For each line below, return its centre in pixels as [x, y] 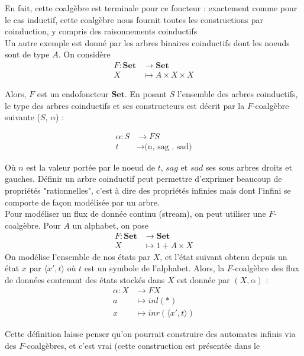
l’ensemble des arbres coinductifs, [237, 94]
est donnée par [203, 279]
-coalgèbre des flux [266, 268]
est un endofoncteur [73, 94]
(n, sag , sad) [168, 147]
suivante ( [22, 117]
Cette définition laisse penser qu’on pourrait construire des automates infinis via [150, 334]
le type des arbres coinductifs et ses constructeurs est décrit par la [125, 105]
